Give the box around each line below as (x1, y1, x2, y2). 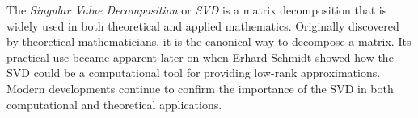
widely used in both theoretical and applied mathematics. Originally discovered (6, 17, 399, 34)
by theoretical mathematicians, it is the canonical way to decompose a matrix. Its (6, 33, 412, 50)
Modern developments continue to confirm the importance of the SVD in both (6, 79, 394, 96)
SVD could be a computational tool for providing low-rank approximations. (6, 64, 381, 81)
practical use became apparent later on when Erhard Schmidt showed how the (6, 48, 394, 65)
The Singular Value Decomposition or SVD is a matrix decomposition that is (6, 2, 387, 18)
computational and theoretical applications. (6, 96, 222, 112)
